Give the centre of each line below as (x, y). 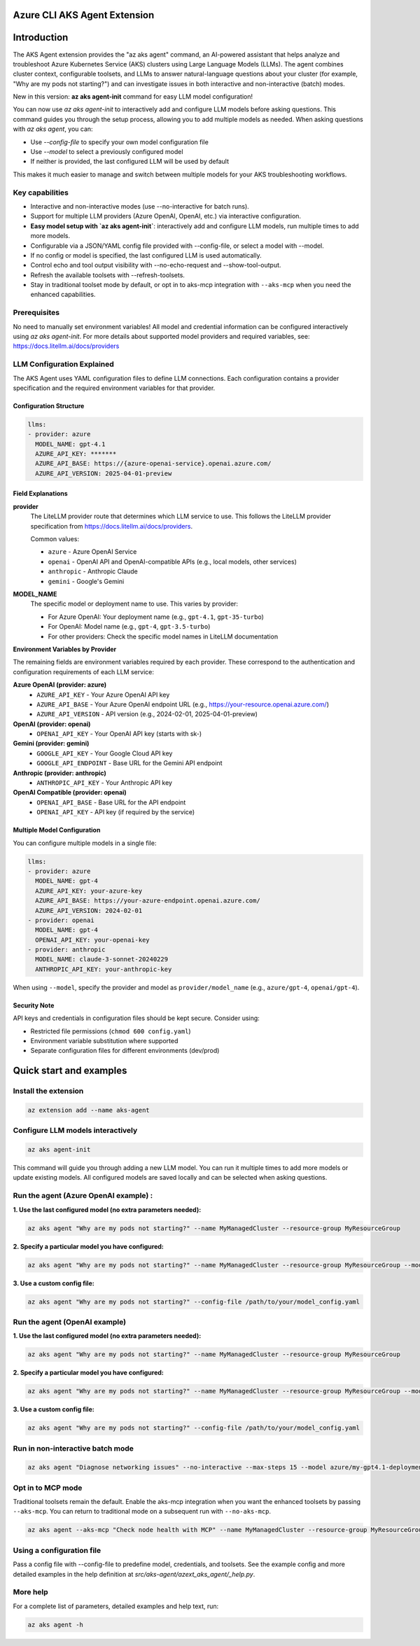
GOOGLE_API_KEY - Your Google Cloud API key (105, 753)
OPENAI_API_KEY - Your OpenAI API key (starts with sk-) (119, 734)
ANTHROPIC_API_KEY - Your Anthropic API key (105, 783)
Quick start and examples (70, 1071)
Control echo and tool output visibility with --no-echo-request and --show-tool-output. (156, 265)
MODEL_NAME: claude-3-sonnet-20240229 (101, 960)
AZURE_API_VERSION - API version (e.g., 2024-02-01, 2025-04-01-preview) (147, 714)
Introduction (41, 37)
